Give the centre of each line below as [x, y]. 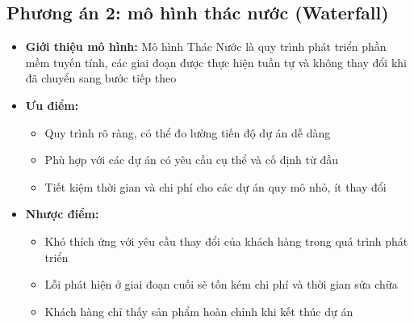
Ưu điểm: [52, 105]
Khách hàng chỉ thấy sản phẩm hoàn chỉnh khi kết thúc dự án [199, 311]
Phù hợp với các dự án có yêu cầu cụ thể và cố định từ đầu [192, 160]
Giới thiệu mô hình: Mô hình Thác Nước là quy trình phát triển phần [206, 46]
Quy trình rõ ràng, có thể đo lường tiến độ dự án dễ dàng [188, 132]
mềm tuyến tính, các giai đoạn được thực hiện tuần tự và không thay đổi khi [216, 62]
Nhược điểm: [62, 214]
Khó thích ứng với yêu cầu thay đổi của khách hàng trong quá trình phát [226, 241]
